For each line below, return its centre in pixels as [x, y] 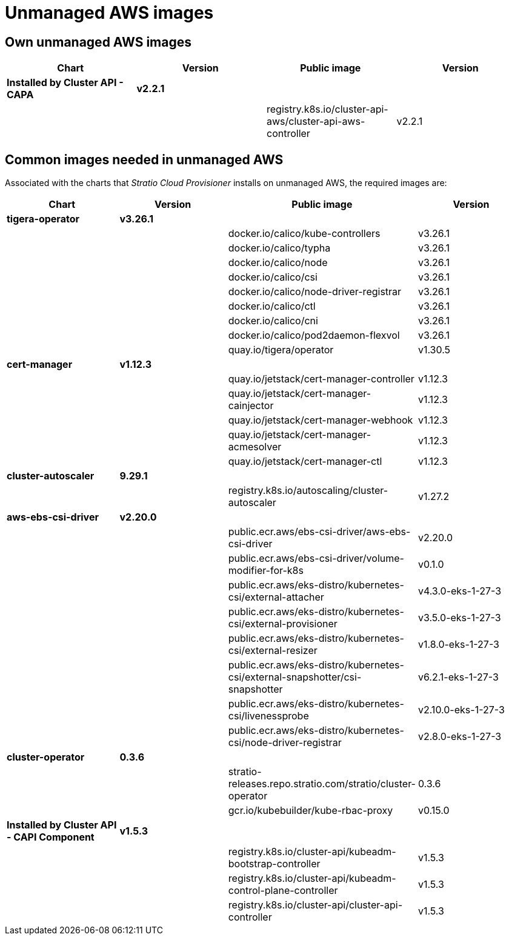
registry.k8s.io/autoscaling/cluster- [308, 491]
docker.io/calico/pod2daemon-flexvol [314, 335]
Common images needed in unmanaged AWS [144, 159]
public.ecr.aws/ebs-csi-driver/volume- [316, 558]
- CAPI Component [51, 837]
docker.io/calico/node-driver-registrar [315, 292]
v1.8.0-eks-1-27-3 [458, 645]
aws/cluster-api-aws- [316, 122]
